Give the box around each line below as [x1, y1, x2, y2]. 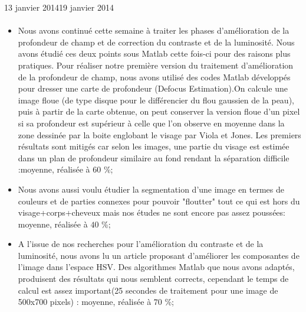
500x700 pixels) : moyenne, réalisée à [18, 295, 152, 308]
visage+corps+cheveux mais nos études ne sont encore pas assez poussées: [18, 206, 285, 219]
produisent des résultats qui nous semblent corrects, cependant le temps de [18, 272, 289, 285]
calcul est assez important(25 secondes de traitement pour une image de [18, 284, 278, 296]
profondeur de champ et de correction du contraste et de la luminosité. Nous [18, 35, 295, 48]
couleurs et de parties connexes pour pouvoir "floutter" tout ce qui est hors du [18, 194, 300, 207]
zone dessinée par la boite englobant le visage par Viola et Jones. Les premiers [18, 128, 301, 141]
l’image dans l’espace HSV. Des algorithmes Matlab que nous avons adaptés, [18, 261, 295, 273]
